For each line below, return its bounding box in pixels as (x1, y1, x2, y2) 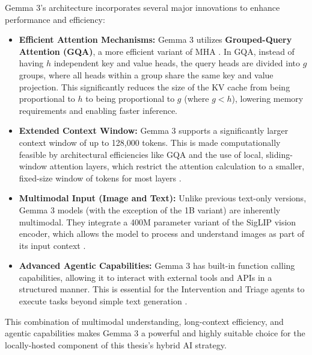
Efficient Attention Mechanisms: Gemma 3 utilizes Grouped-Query (19, 33, 292, 46)
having (19, 57, 44, 69)
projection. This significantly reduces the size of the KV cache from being (19, 80, 290, 93)
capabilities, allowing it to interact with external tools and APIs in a (19, 271, 272, 283)
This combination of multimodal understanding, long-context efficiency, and (5, 315, 284, 327)
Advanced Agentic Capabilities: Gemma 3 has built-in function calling (19, 259, 295, 272)
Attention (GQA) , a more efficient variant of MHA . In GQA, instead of (19, 45, 295, 57)
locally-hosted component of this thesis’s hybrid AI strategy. (5, 338, 227, 351)
